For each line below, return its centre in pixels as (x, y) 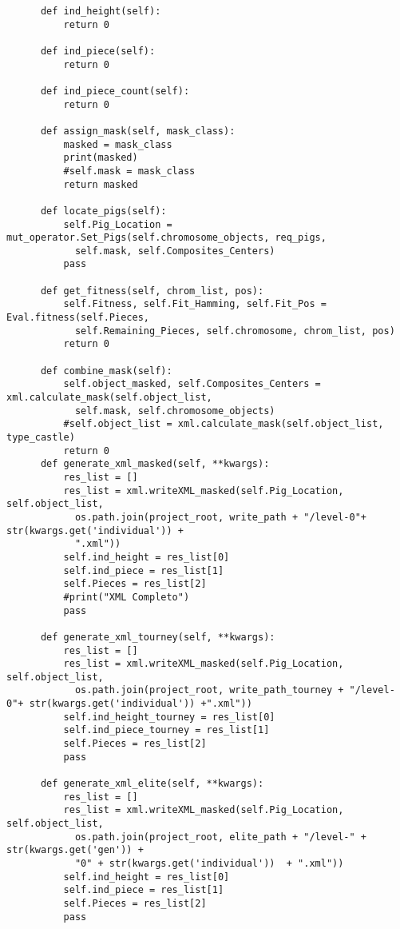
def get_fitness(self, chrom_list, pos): (152, 291)
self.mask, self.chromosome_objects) (175, 411)
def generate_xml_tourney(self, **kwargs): (158, 637)
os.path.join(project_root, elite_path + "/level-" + (221, 837)
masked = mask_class (118, 144)
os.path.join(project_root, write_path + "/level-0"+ (221, 517)
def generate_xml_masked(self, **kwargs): (155, 464)
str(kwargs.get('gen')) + (75, 850)
